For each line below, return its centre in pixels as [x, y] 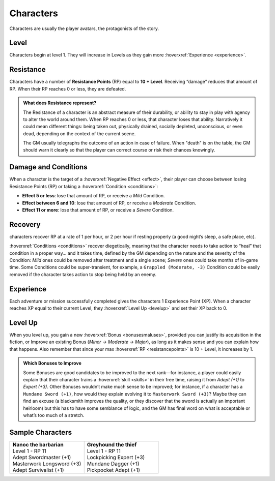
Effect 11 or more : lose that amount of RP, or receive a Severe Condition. [98, 210]
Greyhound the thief [112, 444]
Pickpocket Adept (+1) [113, 470]
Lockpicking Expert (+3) [116, 457]
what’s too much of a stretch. [54, 415]
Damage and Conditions [48, 167]
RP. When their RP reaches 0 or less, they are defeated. [68, 88]
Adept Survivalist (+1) [38, 470]
